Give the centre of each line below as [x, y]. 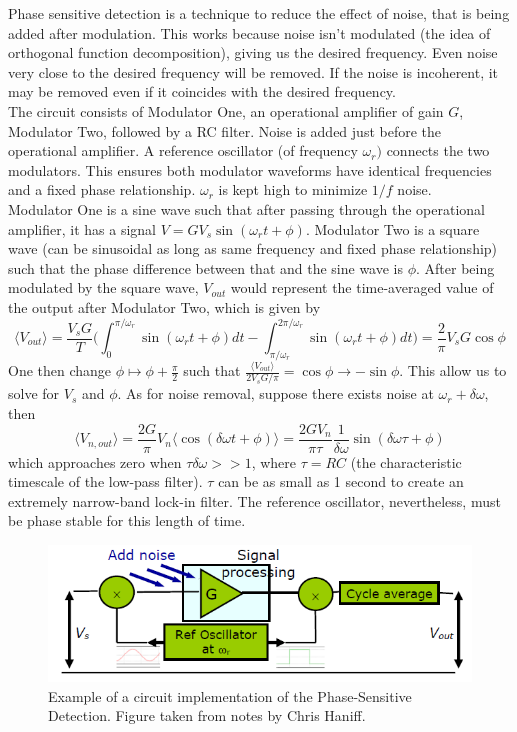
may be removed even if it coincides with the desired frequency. [202, 91]
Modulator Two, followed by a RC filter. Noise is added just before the [224, 130]
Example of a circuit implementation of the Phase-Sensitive [230, 695]
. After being [455, 267]
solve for [34, 393]
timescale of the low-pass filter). [105, 481]
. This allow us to [453, 370]
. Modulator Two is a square [392, 228]
